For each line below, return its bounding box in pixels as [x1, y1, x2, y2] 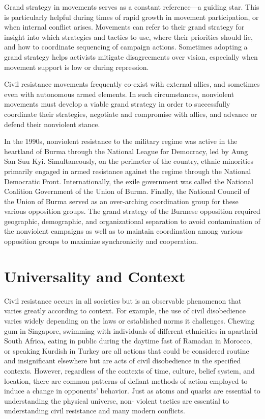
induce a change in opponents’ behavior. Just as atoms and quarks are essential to [4, 385, 260, 396]
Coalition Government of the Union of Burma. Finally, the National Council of [4, 186, 250, 196]
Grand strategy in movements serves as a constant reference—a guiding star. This [4, 2, 259, 12]
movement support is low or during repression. [4, 61, 149, 72]
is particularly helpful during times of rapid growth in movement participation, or [4, 11, 259, 22]
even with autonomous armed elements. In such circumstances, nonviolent [4, 88, 234, 99]
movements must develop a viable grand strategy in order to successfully [4, 98, 230, 109]
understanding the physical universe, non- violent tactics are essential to [4, 395, 229, 406]
